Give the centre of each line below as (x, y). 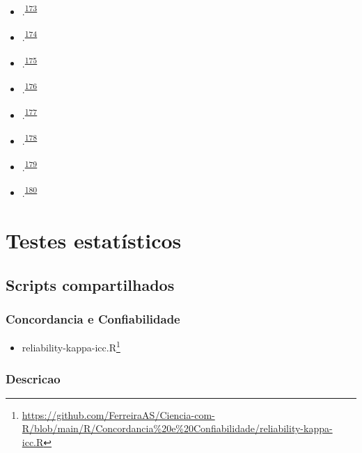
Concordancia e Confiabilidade (93, 319)
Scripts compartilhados (90, 284)
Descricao (33, 378)
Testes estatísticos (94, 240)
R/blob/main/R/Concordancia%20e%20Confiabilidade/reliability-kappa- (177, 428)
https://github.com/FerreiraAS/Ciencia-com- (118, 414)
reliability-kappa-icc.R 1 (71, 347)
